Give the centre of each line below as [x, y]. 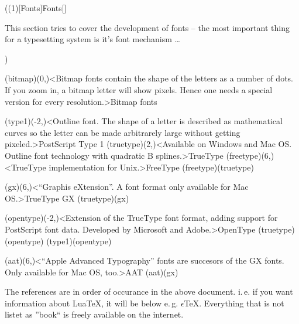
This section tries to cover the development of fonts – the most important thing [147, 27]
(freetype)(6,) [250, 155]
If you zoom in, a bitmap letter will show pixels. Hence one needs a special [139, 89]
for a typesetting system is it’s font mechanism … [92, 39]
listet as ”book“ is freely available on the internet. [94, 314]
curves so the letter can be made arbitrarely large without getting [123, 132]
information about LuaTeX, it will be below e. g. [92, 303]
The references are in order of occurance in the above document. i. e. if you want [149, 291]
